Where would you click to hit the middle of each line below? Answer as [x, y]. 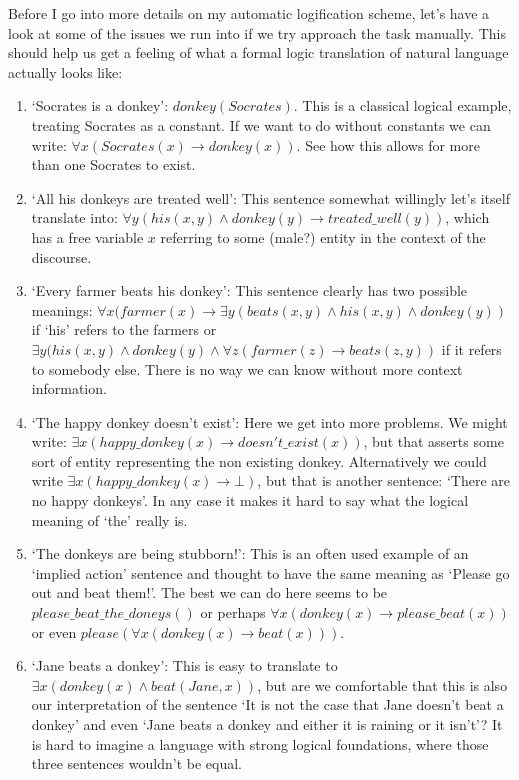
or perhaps [233, 612]
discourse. [61, 256]
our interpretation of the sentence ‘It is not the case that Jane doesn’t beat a [267, 704]
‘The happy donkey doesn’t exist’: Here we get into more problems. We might [269, 421]
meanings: [62, 309]
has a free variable [87, 236]
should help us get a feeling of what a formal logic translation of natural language [258, 52]
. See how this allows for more [388, 144]
